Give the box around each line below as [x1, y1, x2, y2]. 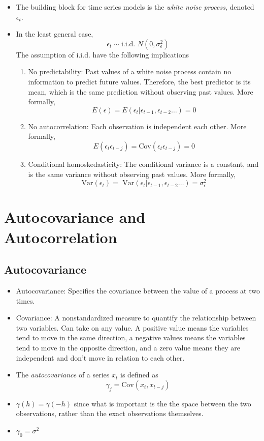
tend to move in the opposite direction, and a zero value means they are [16, 342, 241, 352]
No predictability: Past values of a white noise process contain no [28, 66, 232, 77]
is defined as [120, 369, 158, 380]
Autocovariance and [4, 207, 146, 227]
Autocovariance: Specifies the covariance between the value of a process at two [16, 285, 260, 296]
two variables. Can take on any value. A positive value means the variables [16, 322, 249, 333]
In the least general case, [16, 28, 93, 39]
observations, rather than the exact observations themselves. [16, 408, 204, 419]
